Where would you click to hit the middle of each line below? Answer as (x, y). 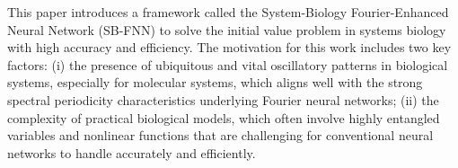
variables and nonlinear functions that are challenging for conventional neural (220, 135)
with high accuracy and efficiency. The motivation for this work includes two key (229, 47)
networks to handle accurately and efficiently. (132, 152)
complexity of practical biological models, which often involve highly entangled (224, 117)
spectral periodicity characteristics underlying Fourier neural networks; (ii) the (223, 99)
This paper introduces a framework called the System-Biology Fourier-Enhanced (228, 12)
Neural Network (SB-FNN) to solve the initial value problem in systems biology (227, 29)
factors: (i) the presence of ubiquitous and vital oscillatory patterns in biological (228, 64)
